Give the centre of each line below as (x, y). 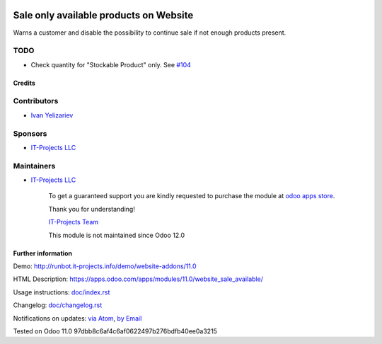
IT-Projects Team (74, 222)
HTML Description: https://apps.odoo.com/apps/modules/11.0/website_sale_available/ (138, 279)
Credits (24, 83)
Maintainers (34, 166)
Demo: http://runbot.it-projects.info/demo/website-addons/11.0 (105, 266)
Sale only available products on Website (103, 15)
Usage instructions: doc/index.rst (62, 292)
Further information (42, 253)
